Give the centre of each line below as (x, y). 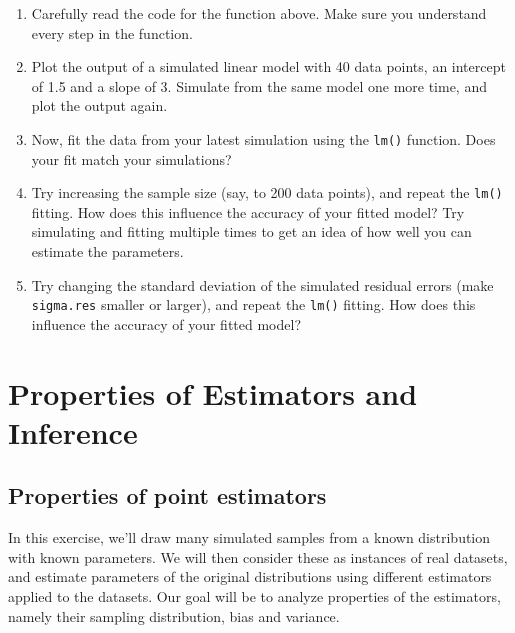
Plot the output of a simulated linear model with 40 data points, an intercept (268, 66)
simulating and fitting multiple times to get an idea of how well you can (251, 231)
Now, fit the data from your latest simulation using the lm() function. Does (263, 138)
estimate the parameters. (107, 251)
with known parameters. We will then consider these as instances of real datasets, (258, 556)
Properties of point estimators (167, 495)
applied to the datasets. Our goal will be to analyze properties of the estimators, (254, 596)
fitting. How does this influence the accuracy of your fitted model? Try (248, 211)
